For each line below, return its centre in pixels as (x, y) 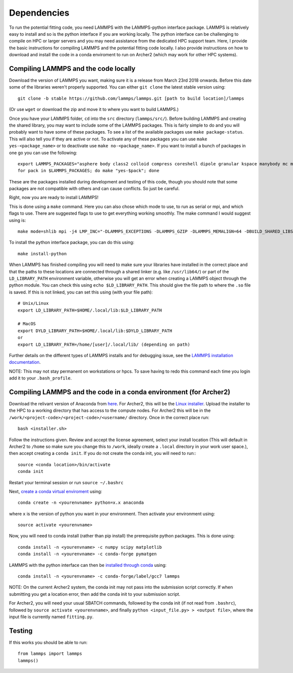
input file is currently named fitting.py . (51, 617)
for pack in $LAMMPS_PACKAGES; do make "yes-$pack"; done (89, 171)
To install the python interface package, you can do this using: (72, 243)
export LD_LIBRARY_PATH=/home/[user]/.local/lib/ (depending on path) (104, 344)
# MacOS (27, 324)
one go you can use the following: (43, 153)
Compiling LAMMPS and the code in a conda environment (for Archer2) (120, 392)
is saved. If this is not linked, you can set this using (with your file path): (81, 292)
